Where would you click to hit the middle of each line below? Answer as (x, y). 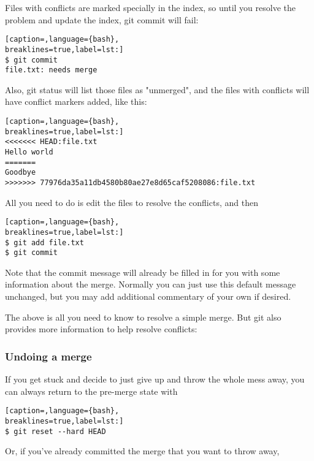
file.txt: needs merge (51, 70)
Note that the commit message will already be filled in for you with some (143, 272)
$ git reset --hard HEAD (56, 431)
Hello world (29, 152)
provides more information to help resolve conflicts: (101, 329)
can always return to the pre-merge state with (91, 391)
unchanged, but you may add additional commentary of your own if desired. (148, 296)
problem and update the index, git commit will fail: (102, 19)
